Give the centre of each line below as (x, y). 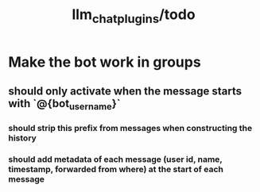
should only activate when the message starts (125, 92)
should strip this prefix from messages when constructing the (130, 129)
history (23, 138)
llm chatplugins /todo (134, 16)
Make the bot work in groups (105, 62)
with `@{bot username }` (64, 105)
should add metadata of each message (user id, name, (115, 159)
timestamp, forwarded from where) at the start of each (116, 170)
